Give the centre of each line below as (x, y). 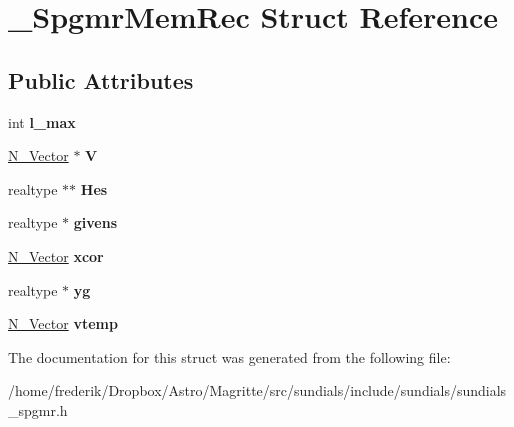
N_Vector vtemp (63, 323)
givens (95, 222)
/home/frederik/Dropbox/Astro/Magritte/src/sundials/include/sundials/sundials (257, 390)
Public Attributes (101, 79)
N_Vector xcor (56, 255)
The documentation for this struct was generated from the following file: (229, 356)
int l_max (42, 121)
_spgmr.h (38, 409)
